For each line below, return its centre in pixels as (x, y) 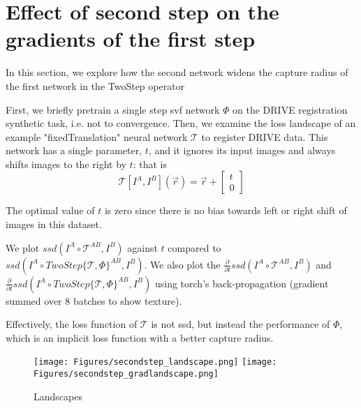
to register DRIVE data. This (265, 136)
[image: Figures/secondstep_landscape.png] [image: (155, 362)
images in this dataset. (54, 224)
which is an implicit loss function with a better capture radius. (140, 337)
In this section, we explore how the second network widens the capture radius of (177, 72)
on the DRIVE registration (290, 109)
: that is (150, 164)
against (142, 247)
